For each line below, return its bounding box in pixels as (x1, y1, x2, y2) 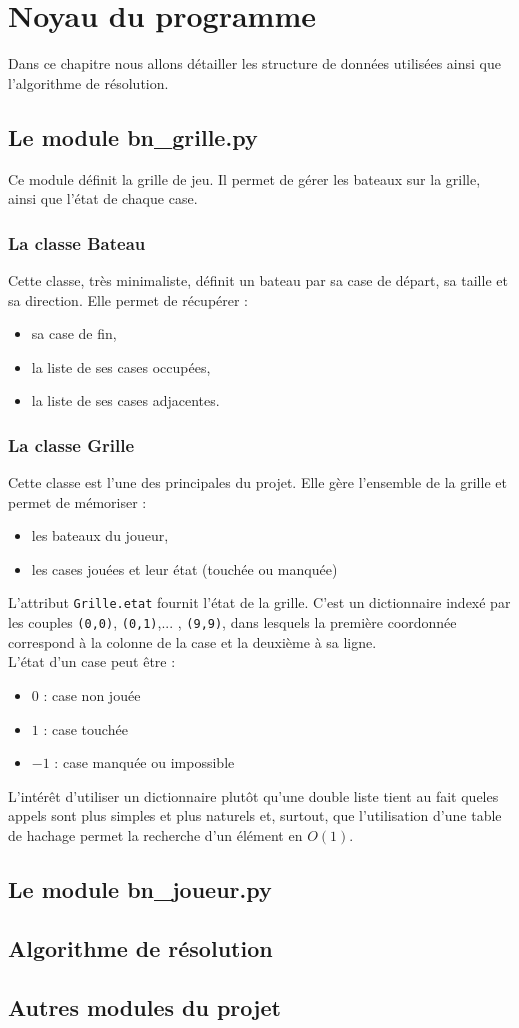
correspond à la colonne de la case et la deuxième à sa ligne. (8, 631, 377, 652)
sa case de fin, (31, 323, 117, 344)
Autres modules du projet (8, 991, 281, 1022)
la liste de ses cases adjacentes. (31, 390, 220, 411)
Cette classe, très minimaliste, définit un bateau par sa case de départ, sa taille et (8, 269, 508, 290)
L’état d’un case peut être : (8, 651, 176, 672)
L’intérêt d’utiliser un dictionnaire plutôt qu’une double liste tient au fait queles (8, 785, 499, 806)
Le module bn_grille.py (8, 121, 258, 152)
